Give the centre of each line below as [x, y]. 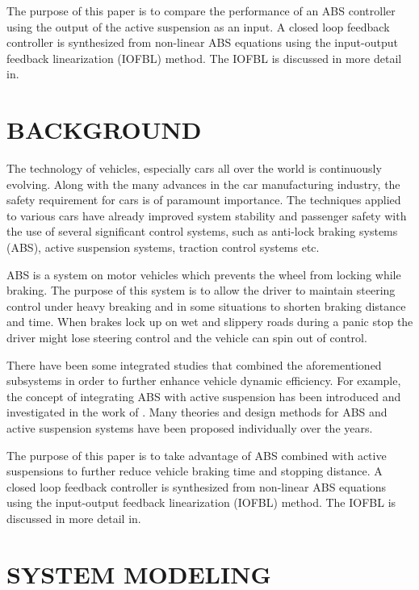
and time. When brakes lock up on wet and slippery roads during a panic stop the [210, 322]
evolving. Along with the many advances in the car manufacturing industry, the [203, 184]
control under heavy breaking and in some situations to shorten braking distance [206, 305]
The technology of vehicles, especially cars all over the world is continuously [194, 168]
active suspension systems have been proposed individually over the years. [190, 428]
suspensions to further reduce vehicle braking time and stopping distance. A [195, 471]
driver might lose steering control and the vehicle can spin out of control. [187, 338]
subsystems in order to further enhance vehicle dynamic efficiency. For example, [204, 381]
